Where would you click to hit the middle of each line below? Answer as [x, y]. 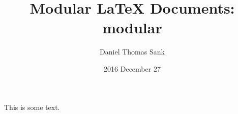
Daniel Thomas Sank [132, 52]
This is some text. [32, 107]
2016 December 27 [132, 68]
